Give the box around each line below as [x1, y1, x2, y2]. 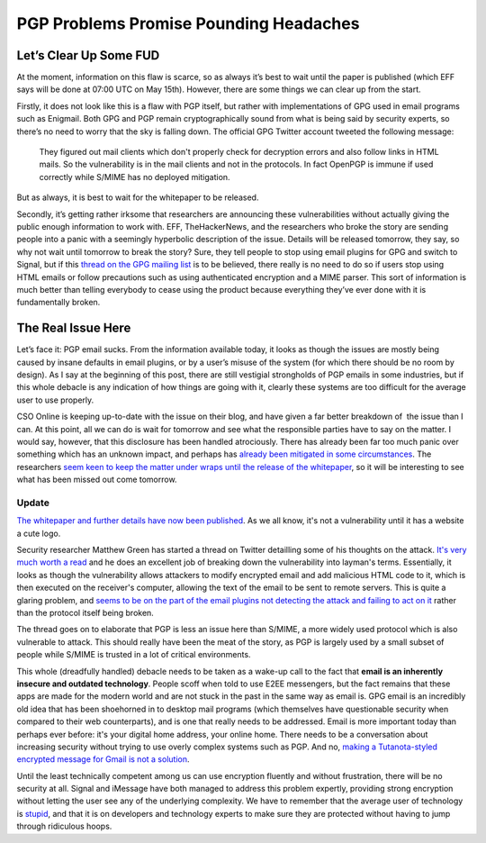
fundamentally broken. [16, 297, 101, 308]
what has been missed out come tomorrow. [16, 474, 177, 485]
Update [16, 496, 49, 509]
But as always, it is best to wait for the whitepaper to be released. [16, 192, 259, 203]
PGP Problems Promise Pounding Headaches [16, 14, 360, 33]
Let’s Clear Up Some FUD [16, 48, 160, 63]
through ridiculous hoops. [16, 820, 112, 832]
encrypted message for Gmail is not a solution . [16, 754, 190, 765]
